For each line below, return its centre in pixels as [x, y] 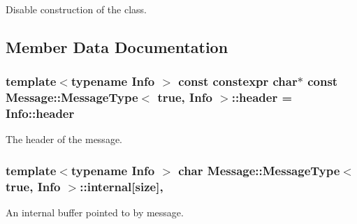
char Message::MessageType [259, 170]
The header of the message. [64, 139]
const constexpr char [238, 81]
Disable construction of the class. [76, 9]
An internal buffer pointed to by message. [95, 212]
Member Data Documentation [117, 46]
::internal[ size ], [122, 186]
